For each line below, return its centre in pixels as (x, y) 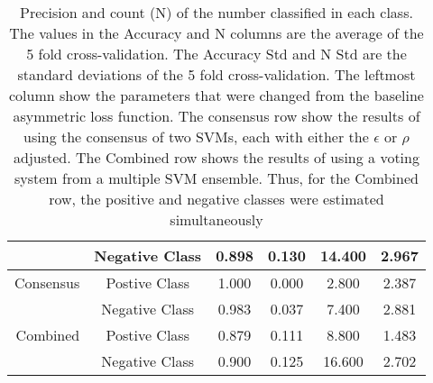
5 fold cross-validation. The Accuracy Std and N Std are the (216, 54)
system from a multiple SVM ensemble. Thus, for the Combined (216, 178)
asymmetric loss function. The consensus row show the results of (216, 116)
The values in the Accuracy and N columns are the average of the (216, 33)
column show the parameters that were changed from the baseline (216, 95)
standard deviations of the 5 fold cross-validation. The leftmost (216, 74)
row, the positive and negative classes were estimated (216, 199)
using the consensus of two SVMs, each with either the (196, 137)
